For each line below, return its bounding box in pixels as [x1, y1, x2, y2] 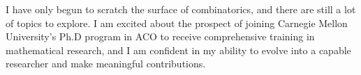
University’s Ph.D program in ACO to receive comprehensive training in [6, 29, 315, 44]
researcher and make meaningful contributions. [6, 56, 206, 71]
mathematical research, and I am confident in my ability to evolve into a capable [6, 42, 351, 57]
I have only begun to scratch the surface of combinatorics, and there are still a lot [6, 2, 356, 16]
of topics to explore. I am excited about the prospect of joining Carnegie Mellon [6, 15, 348, 30]
